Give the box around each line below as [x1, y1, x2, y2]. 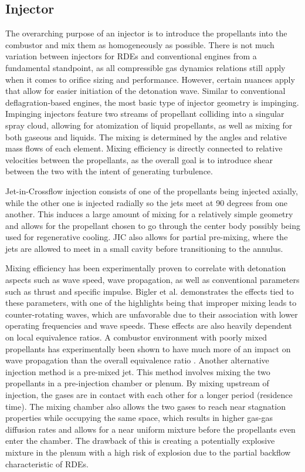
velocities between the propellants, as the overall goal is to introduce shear [5, 153, 273, 166]
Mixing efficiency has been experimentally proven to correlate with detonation [5, 262, 286, 274]
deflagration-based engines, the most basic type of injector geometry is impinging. [5, 96, 299, 108]
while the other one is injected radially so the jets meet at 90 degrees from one [5, 196, 288, 208]
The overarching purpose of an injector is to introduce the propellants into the [5, 27, 287, 39]
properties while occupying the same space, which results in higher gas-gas [5, 412, 273, 424]
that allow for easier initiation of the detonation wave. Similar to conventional [5, 85, 286, 97]
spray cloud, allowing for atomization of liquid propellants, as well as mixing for [5, 119, 293, 131]
